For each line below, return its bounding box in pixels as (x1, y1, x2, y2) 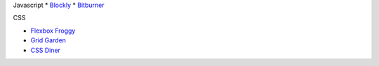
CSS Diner (30, 46, 61, 54)
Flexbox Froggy (30, 26, 76, 35)
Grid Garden (30, 36, 67, 44)
